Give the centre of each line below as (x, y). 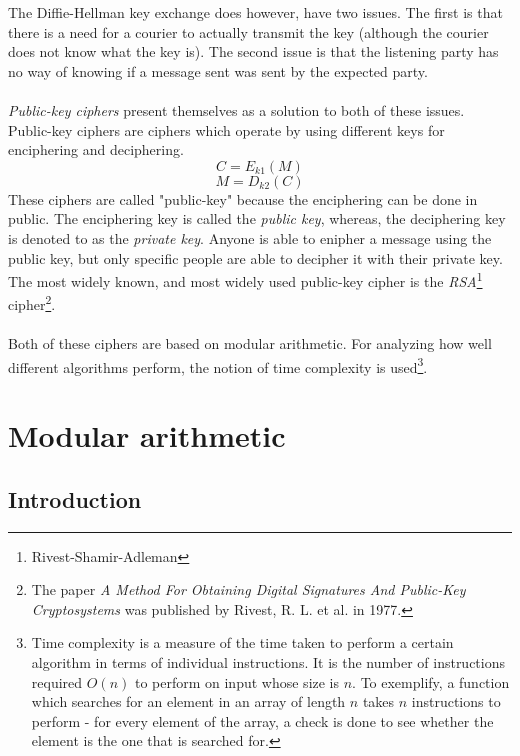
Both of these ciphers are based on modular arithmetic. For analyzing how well (250, 343)
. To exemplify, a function (431, 681)
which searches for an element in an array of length (188, 701)
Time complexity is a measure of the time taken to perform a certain (242, 642)
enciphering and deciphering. (96, 149)
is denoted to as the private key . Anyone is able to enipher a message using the (250, 237)
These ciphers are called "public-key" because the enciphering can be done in (243, 198)
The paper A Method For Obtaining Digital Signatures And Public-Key (248, 589)
